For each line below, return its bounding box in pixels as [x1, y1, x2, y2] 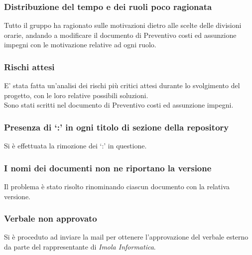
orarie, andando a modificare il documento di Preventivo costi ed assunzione [4, 29, 237, 40]
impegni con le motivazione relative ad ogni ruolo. [4, 39, 156, 50]
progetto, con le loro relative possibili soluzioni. [4, 90, 148, 100]
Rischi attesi [4, 60, 55, 73]
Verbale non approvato [4, 212, 97, 225]
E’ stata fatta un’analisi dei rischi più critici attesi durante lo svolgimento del [4, 80, 240, 91]
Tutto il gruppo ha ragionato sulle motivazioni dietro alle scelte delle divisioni [4, 20, 242, 30]
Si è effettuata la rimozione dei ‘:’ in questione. [4, 140, 147, 151]
